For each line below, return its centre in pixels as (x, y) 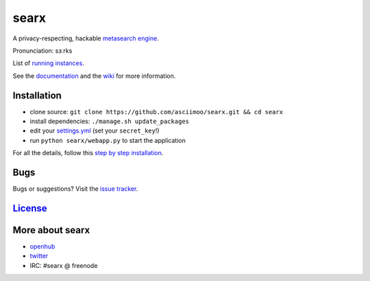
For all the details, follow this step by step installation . (88, 153)
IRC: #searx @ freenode (64, 265)
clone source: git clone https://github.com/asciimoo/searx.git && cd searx (157, 111)
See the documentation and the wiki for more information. (94, 76)
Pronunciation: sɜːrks (42, 51)
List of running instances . (49, 63)
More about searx (51, 230)
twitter (39, 256)
